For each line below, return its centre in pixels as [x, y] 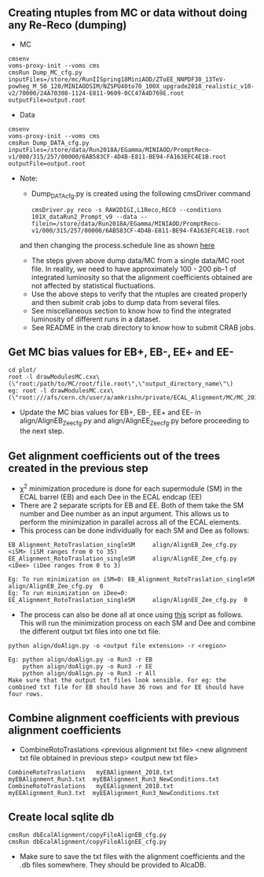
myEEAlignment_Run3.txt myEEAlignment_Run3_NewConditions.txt [114, 793]
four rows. [26, 694]
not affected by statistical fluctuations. [93, 285]
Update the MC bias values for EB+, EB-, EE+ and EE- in [110, 412]
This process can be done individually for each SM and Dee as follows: [134, 530]
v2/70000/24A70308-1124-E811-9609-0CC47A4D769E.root [96, 93]
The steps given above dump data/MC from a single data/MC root [138, 260]
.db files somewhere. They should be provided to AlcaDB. [113, 865]
